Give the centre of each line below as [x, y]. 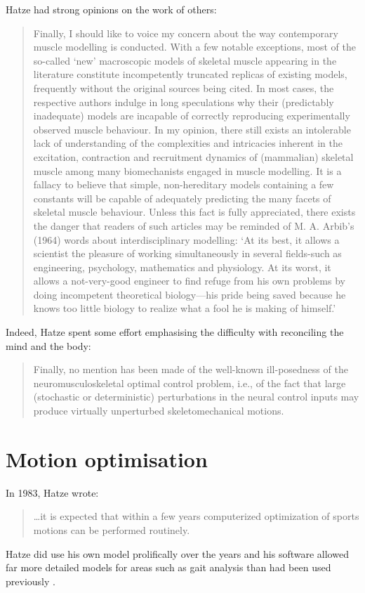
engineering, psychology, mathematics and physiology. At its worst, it [182, 267]
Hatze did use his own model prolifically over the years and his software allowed [177, 553]
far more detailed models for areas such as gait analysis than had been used [168, 567]
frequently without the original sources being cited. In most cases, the [184, 87]
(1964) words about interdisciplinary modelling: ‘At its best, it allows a [186, 239]
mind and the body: [48, 345]
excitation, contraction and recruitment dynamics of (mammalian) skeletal [193, 156]
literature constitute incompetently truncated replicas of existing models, [190, 74]
